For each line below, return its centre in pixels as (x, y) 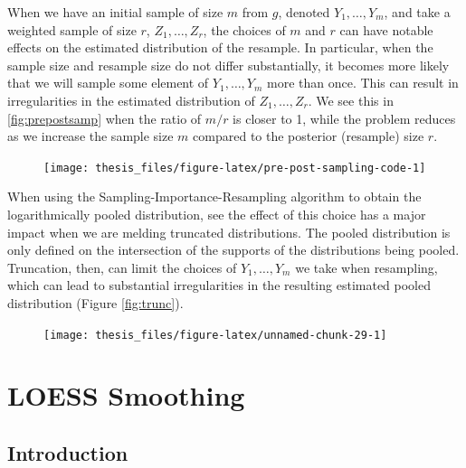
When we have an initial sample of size (115, 12)
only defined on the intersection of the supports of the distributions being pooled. (233, 250)
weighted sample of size (72, 29)
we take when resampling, (366, 267)
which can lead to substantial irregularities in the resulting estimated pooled (219, 285)
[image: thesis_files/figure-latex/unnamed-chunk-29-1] (215, 335)
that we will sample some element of (108, 83)
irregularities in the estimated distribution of (131, 100)
